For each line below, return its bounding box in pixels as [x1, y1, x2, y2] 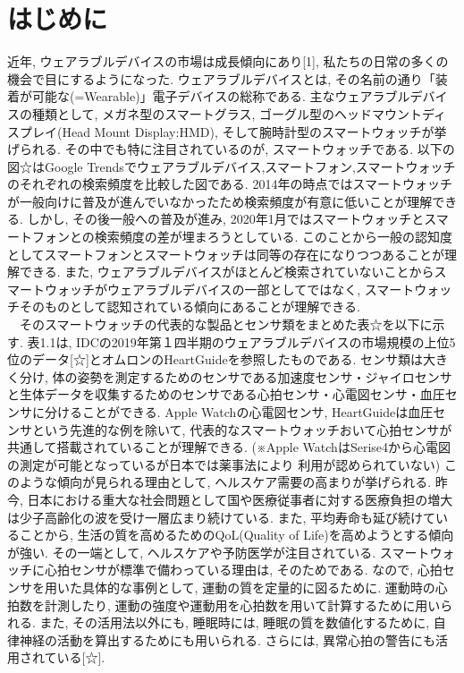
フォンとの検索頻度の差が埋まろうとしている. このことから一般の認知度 [31, 227, 452, 246]
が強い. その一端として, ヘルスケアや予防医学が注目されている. [7, 542, 376, 561]
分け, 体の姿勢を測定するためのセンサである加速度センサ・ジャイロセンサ [19, 367, 452, 386]
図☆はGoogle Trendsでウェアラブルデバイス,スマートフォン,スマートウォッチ [7, 157, 456, 175]
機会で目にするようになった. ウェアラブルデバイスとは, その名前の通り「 [7, 69, 435, 88]
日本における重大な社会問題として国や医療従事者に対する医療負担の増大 [27, 490, 453, 508]
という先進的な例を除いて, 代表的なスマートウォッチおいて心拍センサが [31, 420, 452, 439]
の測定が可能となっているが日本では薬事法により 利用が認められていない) [7, 455, 441, 473]
